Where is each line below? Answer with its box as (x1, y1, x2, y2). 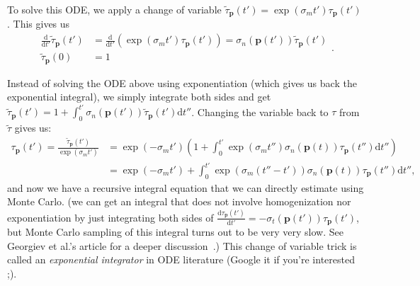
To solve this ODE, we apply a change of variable (7, 2, 222, 16)
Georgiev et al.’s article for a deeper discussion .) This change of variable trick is (7, 238, 357, 253)
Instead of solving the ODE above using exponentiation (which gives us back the (7, 75, 357, 90)
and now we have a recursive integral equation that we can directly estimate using (7, 180, 364, 195)
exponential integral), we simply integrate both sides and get (7, 89, 271, 104)
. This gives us (7, 16, 70, 31)
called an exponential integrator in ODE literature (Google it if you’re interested (7, 252, 355, 267)
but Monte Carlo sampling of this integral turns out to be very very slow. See (7, 224, 344, 239)
